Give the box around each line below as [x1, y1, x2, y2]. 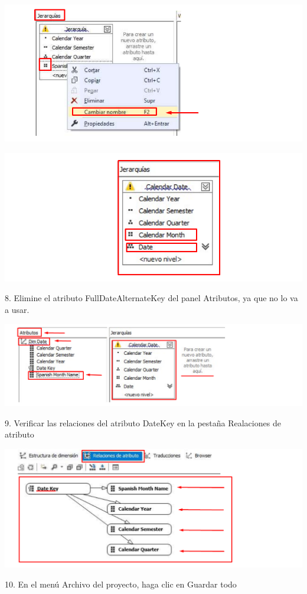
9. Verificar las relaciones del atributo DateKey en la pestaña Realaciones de [5, 416, 281, 429]
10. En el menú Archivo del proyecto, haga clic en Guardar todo [5, 577, 237, 590]
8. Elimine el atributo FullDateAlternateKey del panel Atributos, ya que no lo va [5, 292, 298, 304]
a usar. [5, 303, 30, 316]
